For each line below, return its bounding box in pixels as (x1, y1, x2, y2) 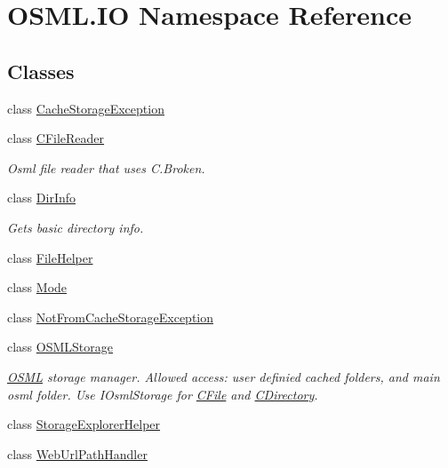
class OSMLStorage (7, 337, 114, 356)
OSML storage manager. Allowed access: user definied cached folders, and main (7, 367, 440, 385)
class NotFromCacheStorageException (7, 307, 214, 326)
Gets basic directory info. (7, 218, 144, 236)
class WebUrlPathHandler (7, 444, 148, 463)
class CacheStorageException (7, 99, 164, 117)
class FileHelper (7, 248, 93, 266)
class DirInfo (7, 188, 76, 207)
